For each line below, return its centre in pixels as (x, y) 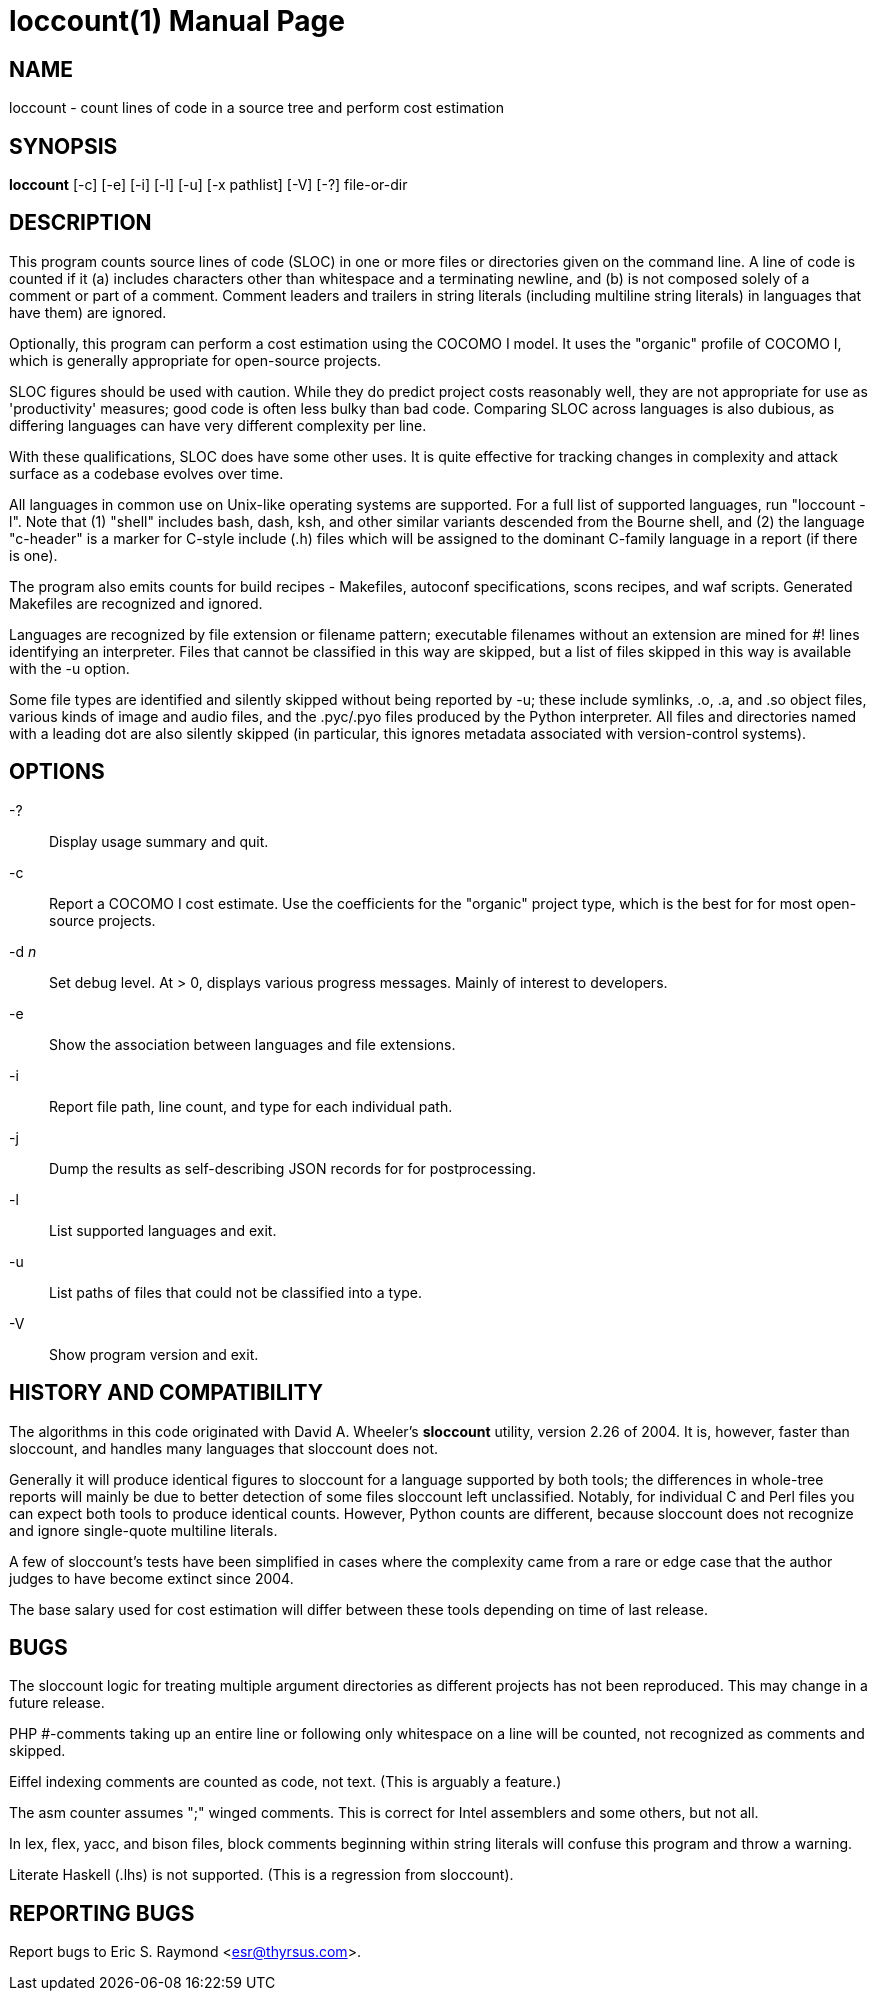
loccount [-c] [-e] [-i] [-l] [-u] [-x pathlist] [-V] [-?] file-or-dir (208, 185)
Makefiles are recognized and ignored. (136, 603)
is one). (33, 555)
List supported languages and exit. (163, 1230)
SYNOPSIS (63, 146)
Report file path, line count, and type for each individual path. (251, 1106)
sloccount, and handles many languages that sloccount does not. (224, 1448)
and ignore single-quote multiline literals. (143, 1530)
